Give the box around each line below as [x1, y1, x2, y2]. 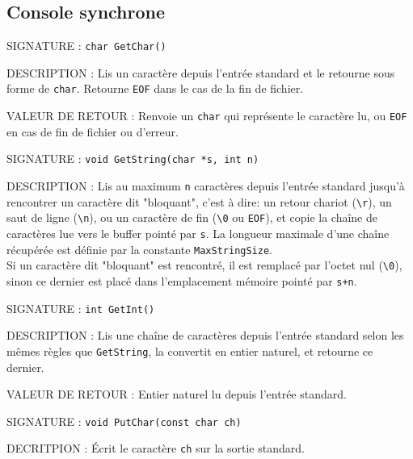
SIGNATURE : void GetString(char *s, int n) [6, 150, 259, 167]
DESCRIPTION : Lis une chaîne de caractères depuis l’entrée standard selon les [6, 327, 404, 344]
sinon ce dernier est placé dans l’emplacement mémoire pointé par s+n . [6, 272, 357, 289]
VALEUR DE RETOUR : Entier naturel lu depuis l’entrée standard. [6, 386, 347, 403]
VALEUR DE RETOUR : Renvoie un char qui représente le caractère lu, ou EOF [6, 107, 407, 124]
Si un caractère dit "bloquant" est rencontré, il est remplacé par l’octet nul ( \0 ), [6, 257, 402, 273]
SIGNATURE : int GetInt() [6, 299, 155, 316]
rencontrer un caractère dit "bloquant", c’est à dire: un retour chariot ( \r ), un [6, 193, 392, 210]
